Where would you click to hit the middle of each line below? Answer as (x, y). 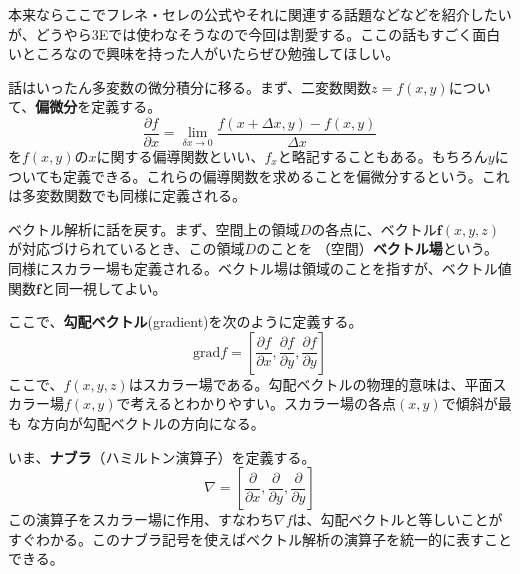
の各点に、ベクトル (374, 228)
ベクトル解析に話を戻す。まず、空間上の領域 (154, 228)
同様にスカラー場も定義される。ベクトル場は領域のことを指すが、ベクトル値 (260, 268)
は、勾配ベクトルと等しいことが (397, 519)
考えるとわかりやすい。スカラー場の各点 (263, 403)
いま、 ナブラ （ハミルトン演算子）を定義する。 (162, 456)
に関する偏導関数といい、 (180, 156)
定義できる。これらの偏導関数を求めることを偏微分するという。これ (286, 175)
